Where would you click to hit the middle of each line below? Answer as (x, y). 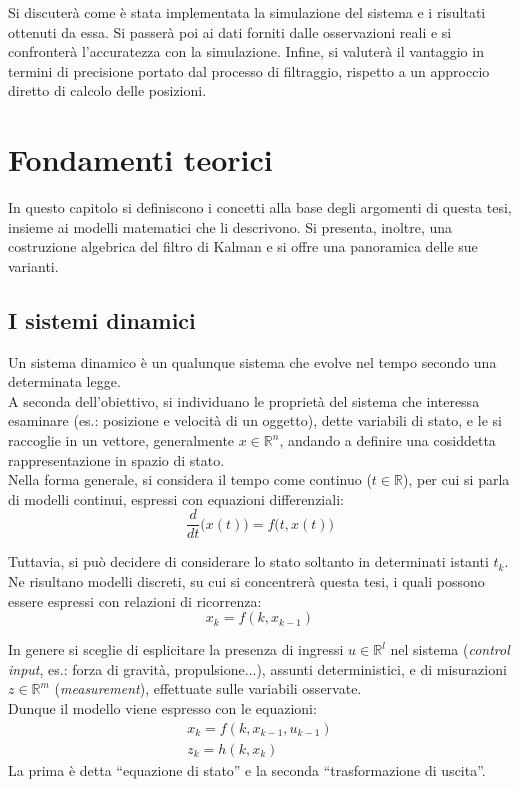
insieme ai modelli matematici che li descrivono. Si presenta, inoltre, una (230, 226)
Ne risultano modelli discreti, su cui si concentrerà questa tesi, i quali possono (246, 581)
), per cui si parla (456, 479)
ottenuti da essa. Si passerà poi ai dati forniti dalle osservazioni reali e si (230, 31)
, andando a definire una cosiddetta (387, 440)
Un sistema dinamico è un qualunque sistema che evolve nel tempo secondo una (252, 361)
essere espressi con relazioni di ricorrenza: (135, 600)
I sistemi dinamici (102, 319)
